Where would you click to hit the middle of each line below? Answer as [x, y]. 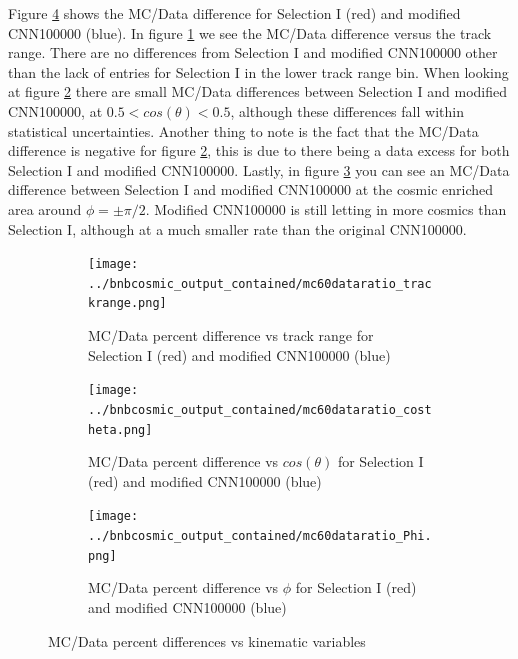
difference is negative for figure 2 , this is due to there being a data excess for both [259, 150]
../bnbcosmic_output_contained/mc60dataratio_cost [260, 409]
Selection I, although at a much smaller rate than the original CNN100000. [237, 228]
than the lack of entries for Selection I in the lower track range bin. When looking [258, 71]
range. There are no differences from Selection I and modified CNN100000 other [253, 52]
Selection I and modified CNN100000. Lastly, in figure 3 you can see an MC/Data [259, 169]
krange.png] [127, 303]
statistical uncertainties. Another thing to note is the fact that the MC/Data [243, 130]
